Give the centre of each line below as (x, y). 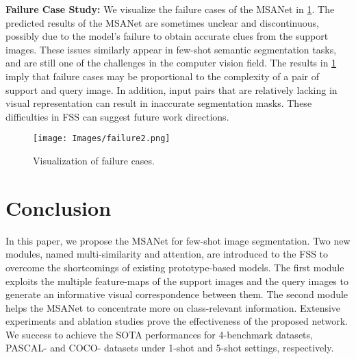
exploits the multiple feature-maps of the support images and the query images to (177, 281)
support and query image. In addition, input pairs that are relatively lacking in (171, 89)
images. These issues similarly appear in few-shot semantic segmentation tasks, (171, 49)
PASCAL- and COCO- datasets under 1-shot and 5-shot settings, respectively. (170, 348)
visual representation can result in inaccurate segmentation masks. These (159, 103)
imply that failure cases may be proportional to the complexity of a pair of (163, 76)
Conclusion (59, 207)
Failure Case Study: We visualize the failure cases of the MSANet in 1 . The (170, 9)
